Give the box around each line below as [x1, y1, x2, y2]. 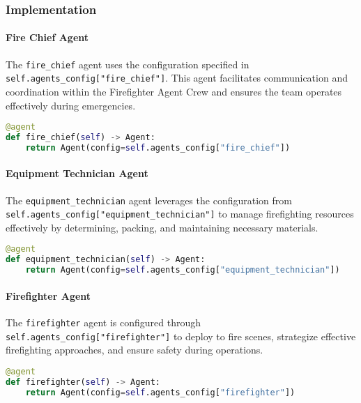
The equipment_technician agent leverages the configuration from [6, 192, 292, 207]
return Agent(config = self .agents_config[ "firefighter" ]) [25, 387, 295, 397]
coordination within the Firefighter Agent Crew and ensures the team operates [6, 84, 342, 98]
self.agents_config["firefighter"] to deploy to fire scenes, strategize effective [6, 328, 356, 343]
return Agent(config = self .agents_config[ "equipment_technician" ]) [25, 265, 340, 275]
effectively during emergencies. [6, 98, 136, 112]
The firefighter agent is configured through [6, 314, 201, 329]
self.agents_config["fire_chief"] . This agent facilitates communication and [6, 70, 348, 85]
